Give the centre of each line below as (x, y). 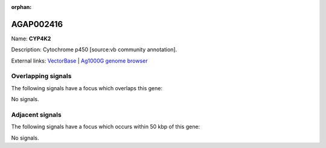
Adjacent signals (36, 114)
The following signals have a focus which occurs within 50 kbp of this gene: (106, 127)
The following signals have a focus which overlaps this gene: (87, 88)
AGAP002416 (37, 24)
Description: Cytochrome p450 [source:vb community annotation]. (94, 50)
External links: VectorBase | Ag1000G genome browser (79, 61)
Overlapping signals (41, 76)
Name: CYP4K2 (31, 39)
